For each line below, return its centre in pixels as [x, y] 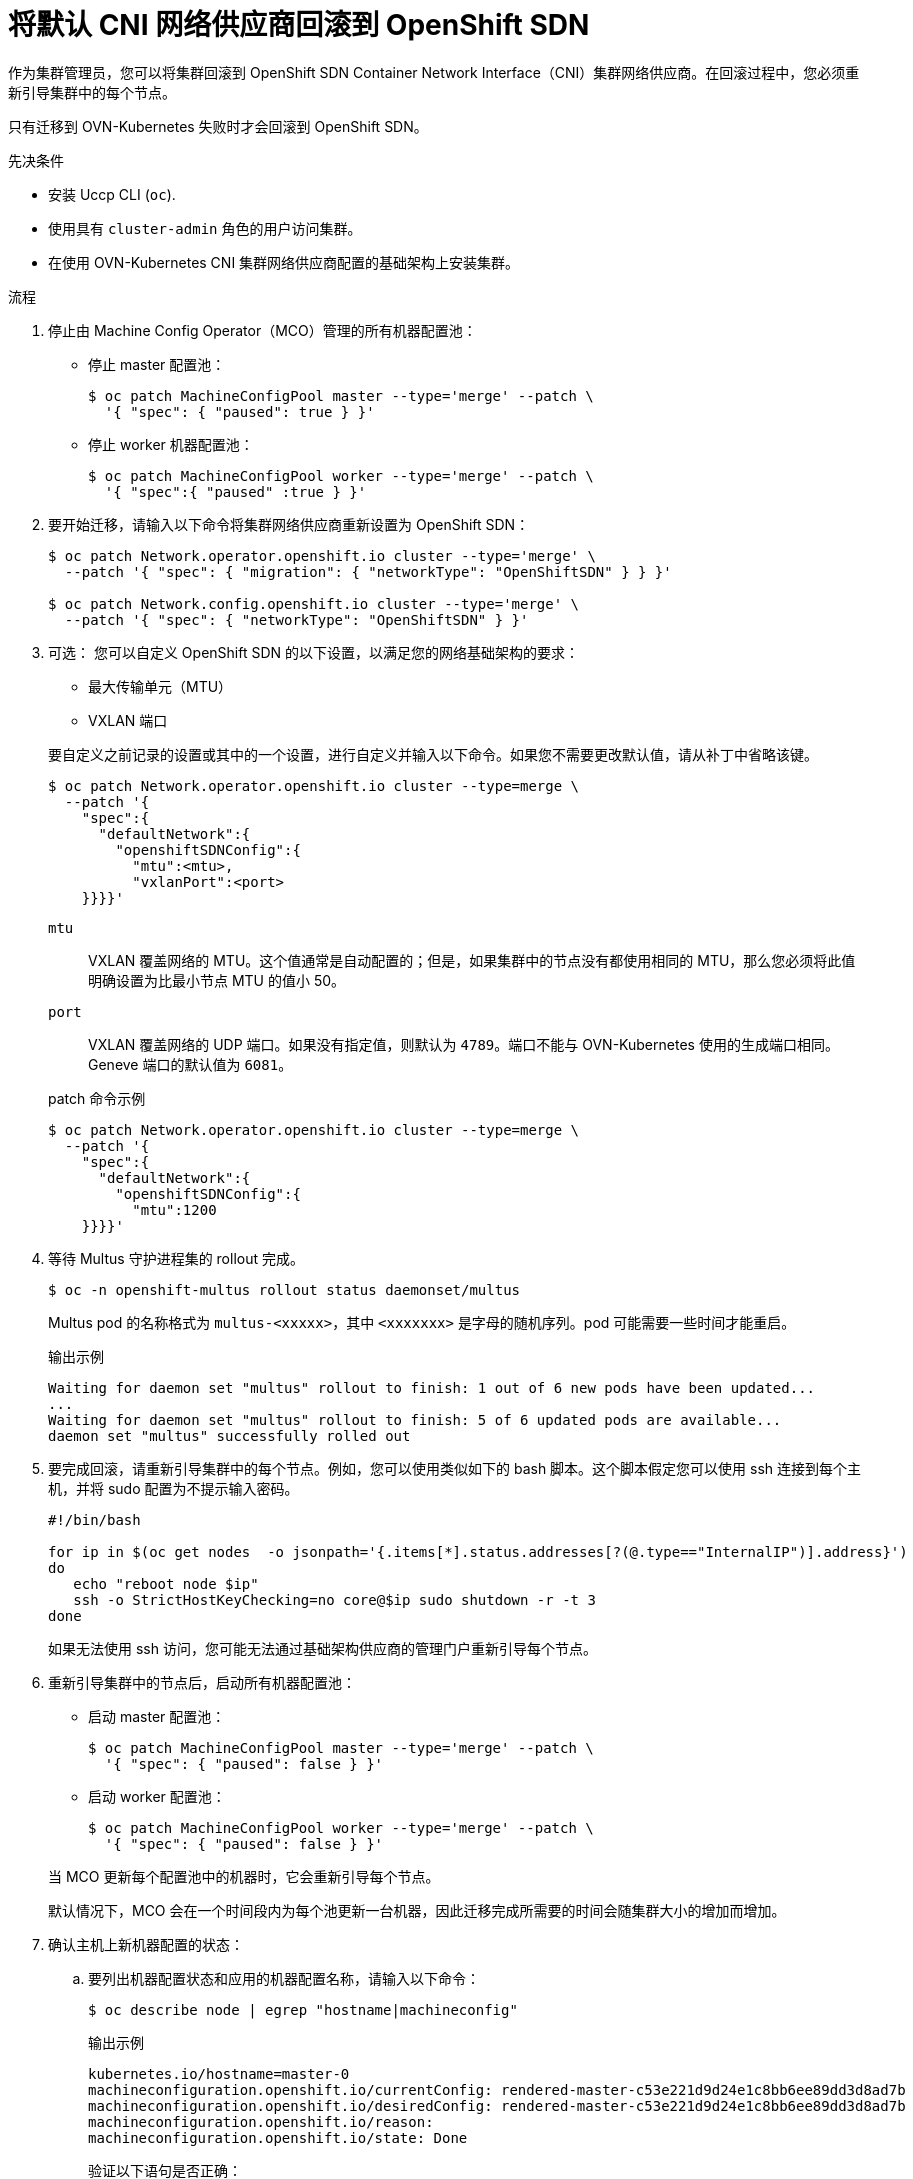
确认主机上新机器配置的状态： [146, 1944]
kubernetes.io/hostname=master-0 [219, 2073]
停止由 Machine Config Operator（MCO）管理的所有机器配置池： [262, 330]
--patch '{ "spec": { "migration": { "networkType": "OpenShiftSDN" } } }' [368, 571]
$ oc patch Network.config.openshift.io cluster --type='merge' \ [314, 603]
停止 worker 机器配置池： [171, 444]
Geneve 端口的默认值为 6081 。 [190, 1064]
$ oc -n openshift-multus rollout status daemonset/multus [284, 1289]
